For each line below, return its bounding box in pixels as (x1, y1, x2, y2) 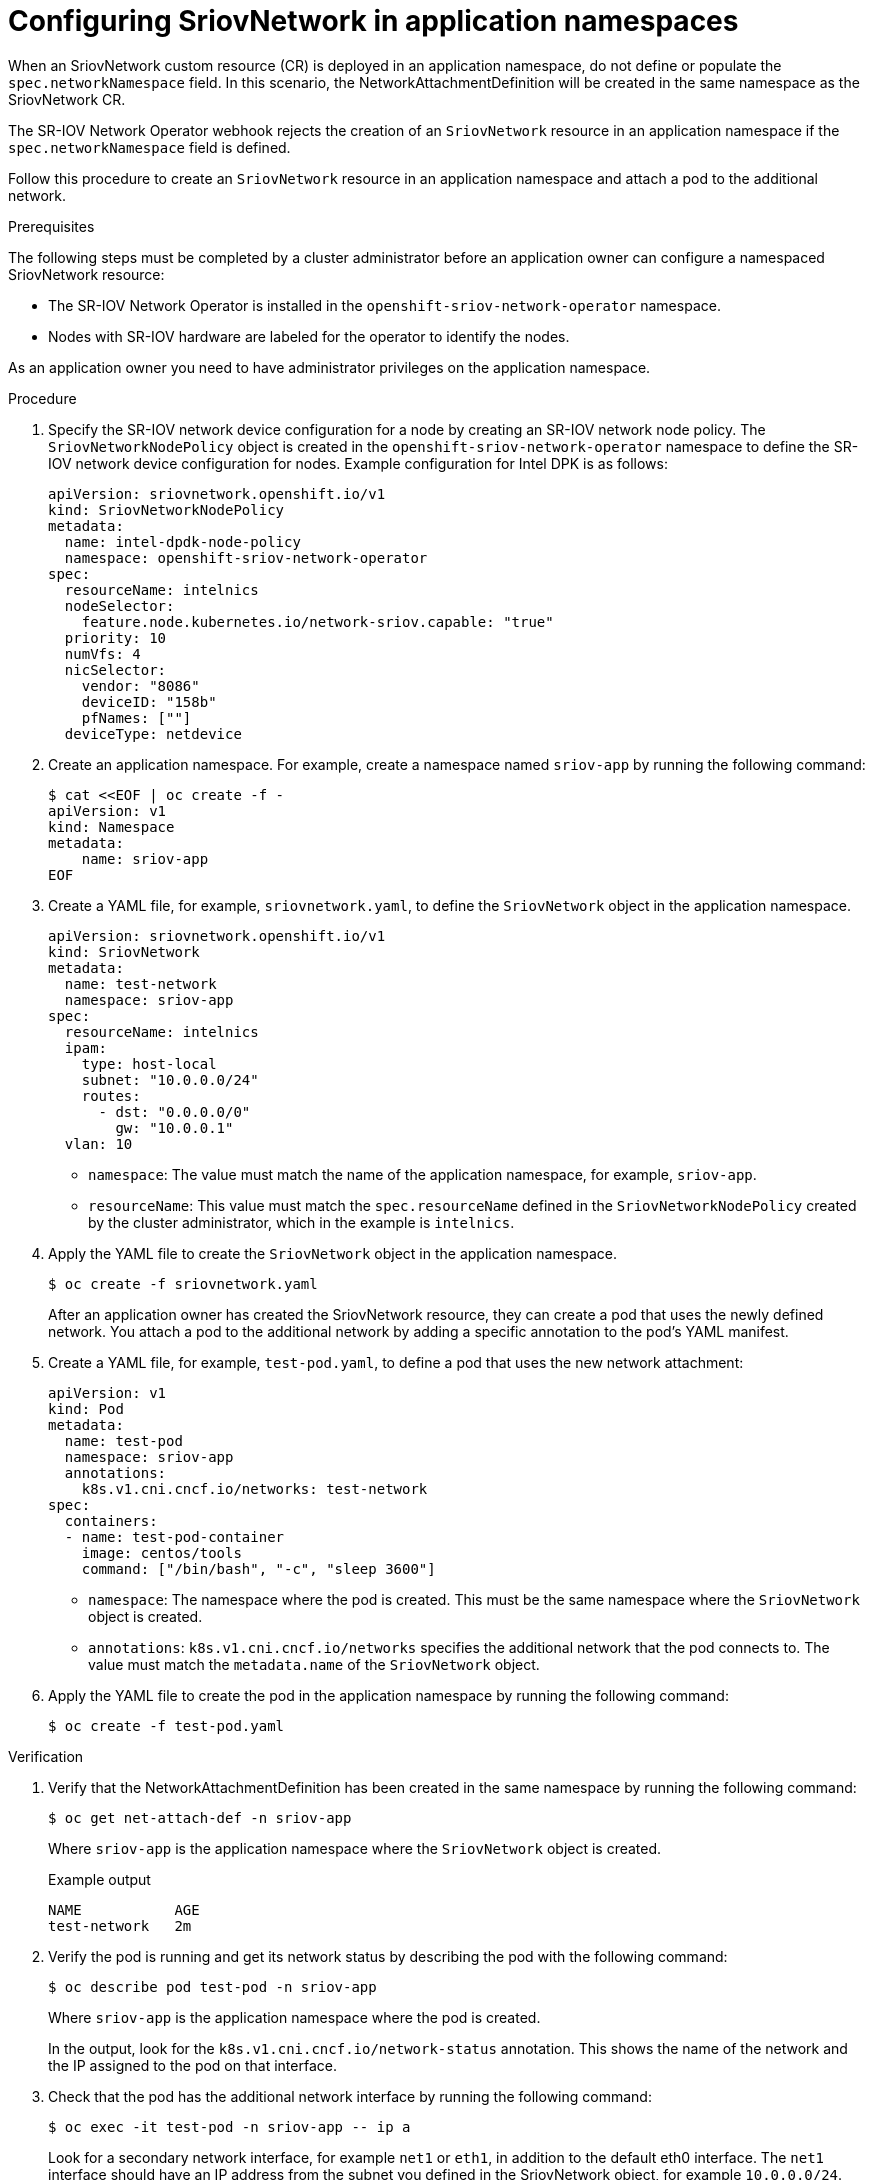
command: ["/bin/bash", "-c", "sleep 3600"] (81, 1560, 436, 1577)
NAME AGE (48, 1901, 200, 1918)
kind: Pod (48, 1400, 124, 1417)
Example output (48, 1870, 151, 1888)
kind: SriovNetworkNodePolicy (48, 501, 285, 518)
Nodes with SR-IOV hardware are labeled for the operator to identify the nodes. (48, 327, 570, 345)
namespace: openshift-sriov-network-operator (64, 549, 428, 566)
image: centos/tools (81, 1544, 242, 1561)
